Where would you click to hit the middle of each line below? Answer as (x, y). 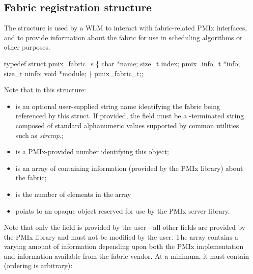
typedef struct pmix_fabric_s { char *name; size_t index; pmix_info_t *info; (122, 63)
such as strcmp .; (39, 135)
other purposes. (27, 47)
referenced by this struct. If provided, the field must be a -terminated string (130, 116)
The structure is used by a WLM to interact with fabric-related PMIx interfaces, (126, 28)
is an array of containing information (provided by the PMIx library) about (129, 168)
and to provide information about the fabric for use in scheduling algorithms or (123, 37)
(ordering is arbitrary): (38, 265)
